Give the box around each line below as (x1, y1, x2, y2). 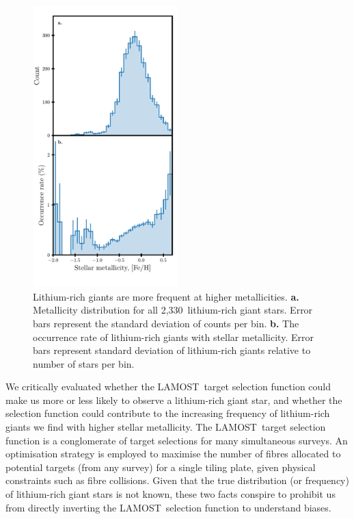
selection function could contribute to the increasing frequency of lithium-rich (5, 406, 330, 420)
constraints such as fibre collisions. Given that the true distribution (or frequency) (5, 473, 349, 488)
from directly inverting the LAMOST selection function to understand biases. (5, 500, 331, 514)
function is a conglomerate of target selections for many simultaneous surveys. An (5, 433, 348, 447)
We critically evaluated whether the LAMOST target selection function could (5, 379, 331, 394)
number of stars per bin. (33, 356, 135, 370)
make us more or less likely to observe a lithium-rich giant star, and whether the (5, 392, 342, 407)
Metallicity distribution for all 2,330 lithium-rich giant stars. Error (33, 303, 313, 317)
